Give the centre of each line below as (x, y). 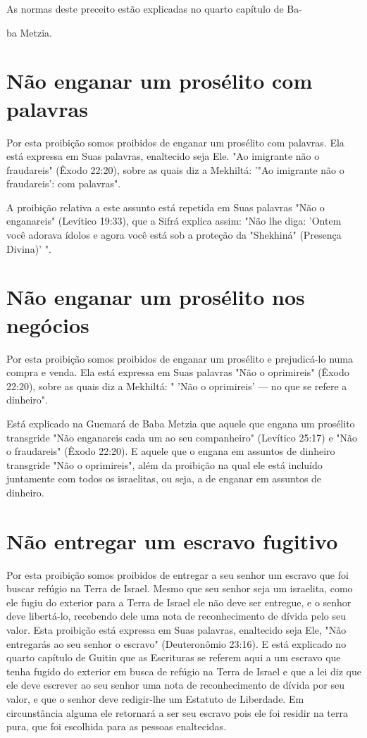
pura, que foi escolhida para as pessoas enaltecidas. (117, 726)
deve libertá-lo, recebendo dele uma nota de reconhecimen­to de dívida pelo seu (176, 616)
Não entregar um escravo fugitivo (172, 540)
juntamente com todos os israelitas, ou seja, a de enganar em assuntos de (164, 479)
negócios (48, 324)
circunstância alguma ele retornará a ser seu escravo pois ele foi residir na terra (177, 712)
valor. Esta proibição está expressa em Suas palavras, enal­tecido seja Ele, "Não (176, 630)
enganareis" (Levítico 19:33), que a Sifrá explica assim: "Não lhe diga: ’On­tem (174, 221)
